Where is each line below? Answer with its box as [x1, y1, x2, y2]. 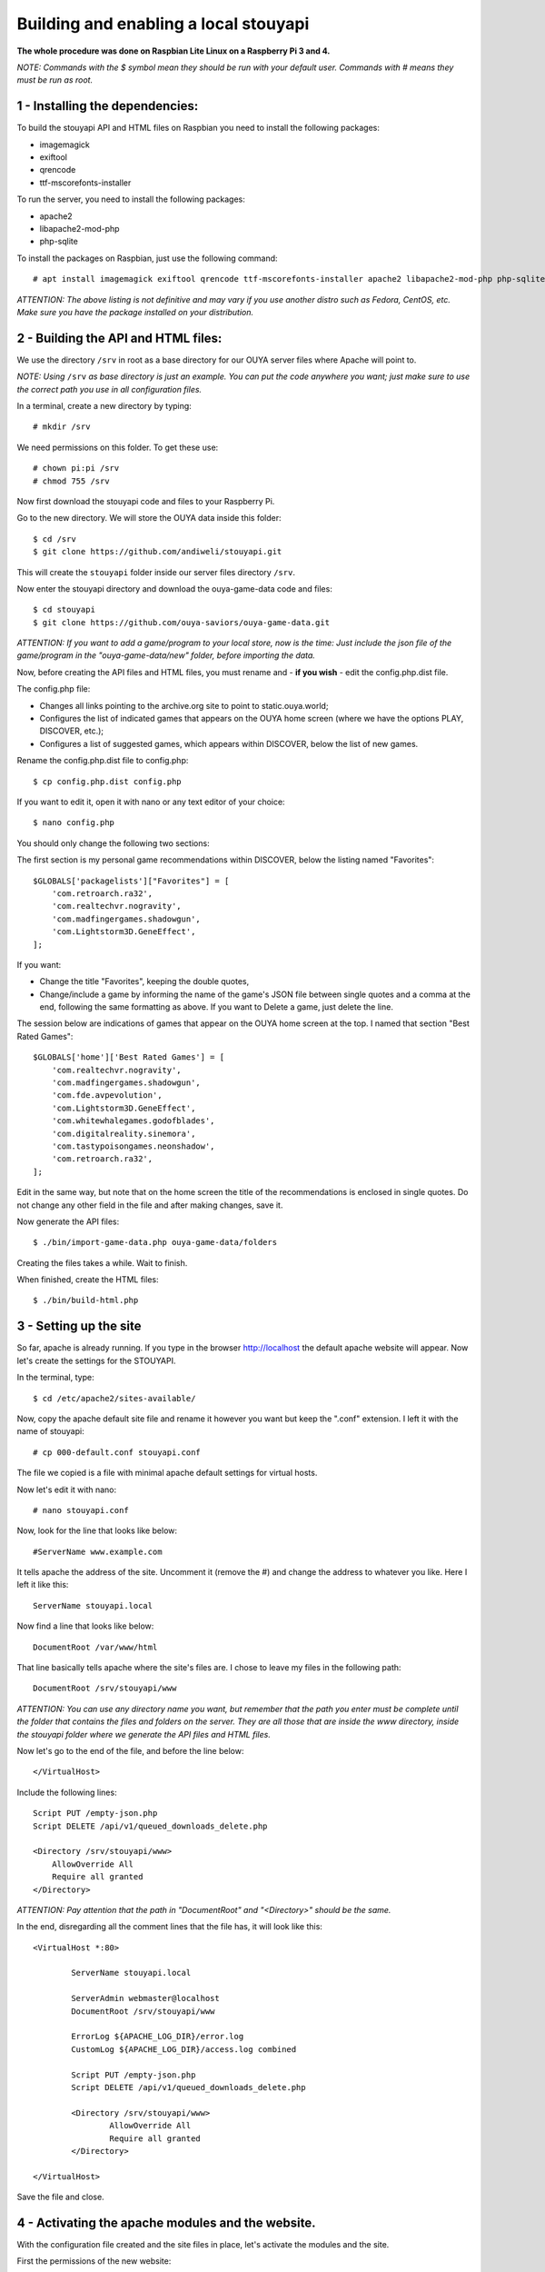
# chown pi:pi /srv [33, 463, 120, 473]
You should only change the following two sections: [16, 837, 210, 849]
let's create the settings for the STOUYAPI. [16, 1355, 176, 1366]
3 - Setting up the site [16, 1319, 142, 1334]
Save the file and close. [16, 2191, 104, 2203]
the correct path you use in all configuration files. [16, 384, 203, 394]
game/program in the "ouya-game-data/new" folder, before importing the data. [16, 650, 315, 661]
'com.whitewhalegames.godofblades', [51, 1116, 215, 1126]
